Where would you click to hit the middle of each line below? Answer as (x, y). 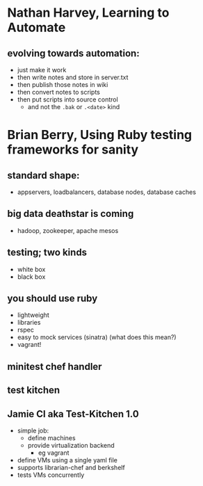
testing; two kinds (47, 253)
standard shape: (43, 175)
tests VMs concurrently (51, 475)
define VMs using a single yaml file (67, 460)
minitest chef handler (55, 366)
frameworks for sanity (73, 150)
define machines (51, 438)
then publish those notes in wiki (63, 84)
